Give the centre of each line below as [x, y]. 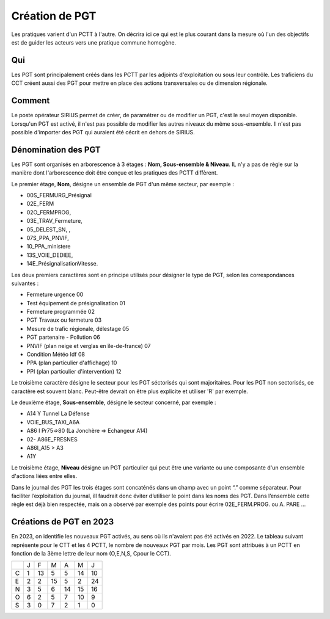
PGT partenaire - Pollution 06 [64, 337]
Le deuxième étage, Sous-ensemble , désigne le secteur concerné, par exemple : [114, 402]
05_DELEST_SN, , [48, 230]
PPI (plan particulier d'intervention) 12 [74, 371]
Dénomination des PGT [56, 150]
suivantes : [25, 283]
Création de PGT [54, 16]
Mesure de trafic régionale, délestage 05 [78, 328]
